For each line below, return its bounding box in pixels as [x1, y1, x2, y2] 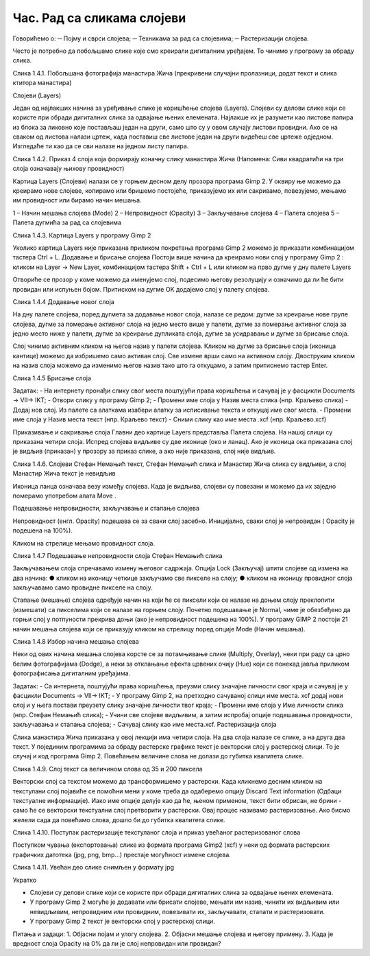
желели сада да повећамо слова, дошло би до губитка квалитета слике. [12, 815, 225, 824]
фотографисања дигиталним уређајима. [12, 669, 131, 677]
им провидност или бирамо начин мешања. [12, 196, 142, 205]
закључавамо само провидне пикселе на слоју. [12, 583, 153, 592]
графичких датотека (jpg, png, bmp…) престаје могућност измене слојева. [12, 850, 231, 859]
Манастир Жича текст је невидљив [12, 469, 116, 478]
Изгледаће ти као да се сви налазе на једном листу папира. [12, 142, 189, 150]
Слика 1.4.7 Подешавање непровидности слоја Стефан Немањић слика [12, 551, 223, 559]
